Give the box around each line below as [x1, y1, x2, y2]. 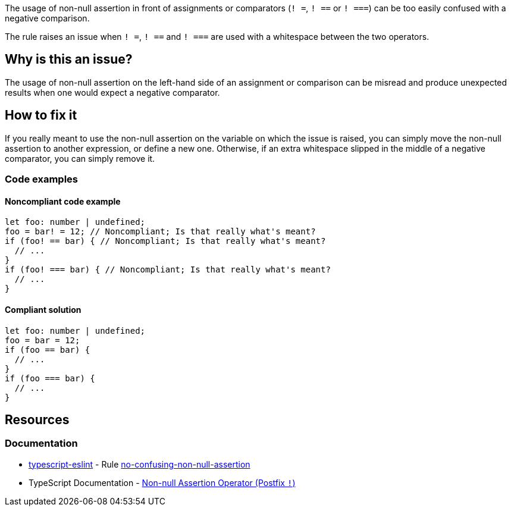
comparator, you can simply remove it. [5, 153, 155, 164]
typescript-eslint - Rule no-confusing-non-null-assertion [29, 459, 250, 469]
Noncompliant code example [5, 196, 121, 206]
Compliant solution [5, 304, 81, 315]
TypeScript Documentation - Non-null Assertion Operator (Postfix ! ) [29, 477, 296, 488]
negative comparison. [5, 13, 90, 23]
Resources [5, 412, 70, 427]
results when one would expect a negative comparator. [5, 87, 220, 98]
